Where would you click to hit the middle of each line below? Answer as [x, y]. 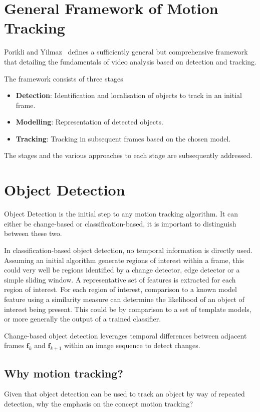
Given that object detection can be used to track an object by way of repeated [124, 394]
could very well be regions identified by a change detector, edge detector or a [122, 270]
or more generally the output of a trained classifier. [83, 319]
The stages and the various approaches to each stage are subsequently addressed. [128, 155]
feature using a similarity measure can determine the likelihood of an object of [124, 299]
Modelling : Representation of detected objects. [89, 122]
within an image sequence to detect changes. [132, 345]
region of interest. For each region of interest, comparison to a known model [120, 289]
